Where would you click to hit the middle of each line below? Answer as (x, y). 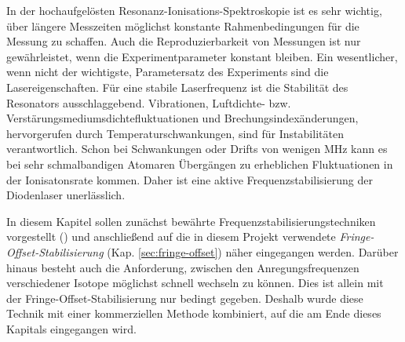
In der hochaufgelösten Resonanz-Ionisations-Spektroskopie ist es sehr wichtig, (194, 10)
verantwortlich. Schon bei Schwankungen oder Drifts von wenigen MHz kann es (197, 149)
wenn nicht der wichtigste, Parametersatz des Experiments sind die (168, 72)
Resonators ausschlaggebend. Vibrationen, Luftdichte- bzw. (149, 102)
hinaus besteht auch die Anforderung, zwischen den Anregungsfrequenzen (183, 267)
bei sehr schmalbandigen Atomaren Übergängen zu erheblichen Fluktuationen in (200, 164)
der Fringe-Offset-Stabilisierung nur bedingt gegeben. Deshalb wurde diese (185, 298)
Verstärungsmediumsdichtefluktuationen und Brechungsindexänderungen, (182, 118)
